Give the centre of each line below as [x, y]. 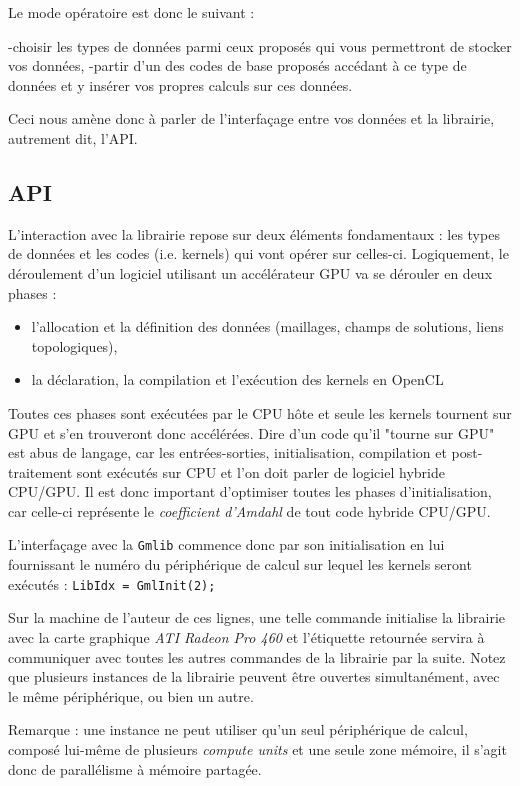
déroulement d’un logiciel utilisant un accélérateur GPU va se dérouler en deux [250, 272]
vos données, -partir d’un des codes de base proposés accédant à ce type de [237, 65]
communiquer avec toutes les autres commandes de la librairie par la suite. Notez [257, 656]
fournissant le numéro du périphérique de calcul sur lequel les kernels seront [240, 564]
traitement [40, 471]
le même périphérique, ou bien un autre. [131, 695]
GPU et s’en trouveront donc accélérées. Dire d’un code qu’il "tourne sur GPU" [251, 432]
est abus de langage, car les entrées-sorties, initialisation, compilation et [227, 452]
